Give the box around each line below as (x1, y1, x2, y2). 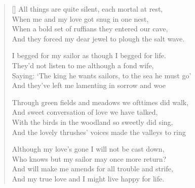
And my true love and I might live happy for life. (12, 173, 165, 183)
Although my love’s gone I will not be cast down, (12, 144, 165, 154)
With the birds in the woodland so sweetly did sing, (12, 116, 173, 127)
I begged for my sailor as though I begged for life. (12, 50, 166, 61)
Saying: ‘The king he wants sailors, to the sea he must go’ (12, 70, 191, 80)
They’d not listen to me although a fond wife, (12, 60, 154, 70)
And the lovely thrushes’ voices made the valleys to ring (12, 126, 186, 137)
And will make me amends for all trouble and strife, (12, 163, 173, 174)
